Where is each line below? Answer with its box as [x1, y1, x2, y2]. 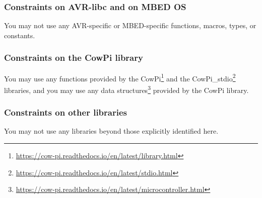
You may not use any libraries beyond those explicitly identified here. [4, 126, 219, 136]
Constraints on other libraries [4, 106, 127, 119]
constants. [4, 30, 35, 40]
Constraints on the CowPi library [4, 51, 143, 64]
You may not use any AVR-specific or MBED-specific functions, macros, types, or [4, 20, 256, 31]
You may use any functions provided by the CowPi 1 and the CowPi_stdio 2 [4, 71, 236, 83]
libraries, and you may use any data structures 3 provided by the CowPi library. [4, 83, 249, 95]
